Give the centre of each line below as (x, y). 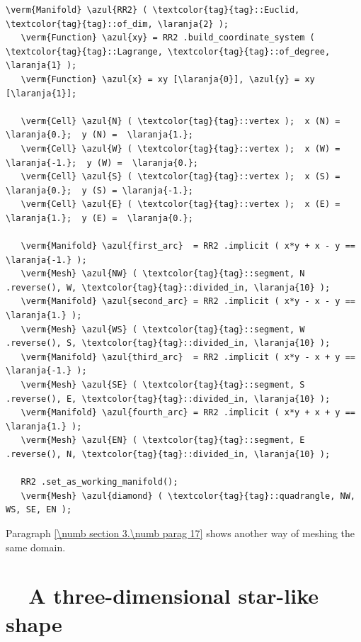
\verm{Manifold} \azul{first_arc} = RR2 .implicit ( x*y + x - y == (188, 246)
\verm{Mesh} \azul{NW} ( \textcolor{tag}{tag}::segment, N (163, 274)
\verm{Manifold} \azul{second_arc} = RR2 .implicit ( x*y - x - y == (188, 302)
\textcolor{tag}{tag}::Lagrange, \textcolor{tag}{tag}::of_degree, (168, 51)
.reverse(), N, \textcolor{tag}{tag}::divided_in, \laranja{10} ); (168, 454)
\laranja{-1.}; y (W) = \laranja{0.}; (102, 163)
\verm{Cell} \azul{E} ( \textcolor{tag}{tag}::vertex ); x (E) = (180, 204)
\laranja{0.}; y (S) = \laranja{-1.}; (99, 190)
